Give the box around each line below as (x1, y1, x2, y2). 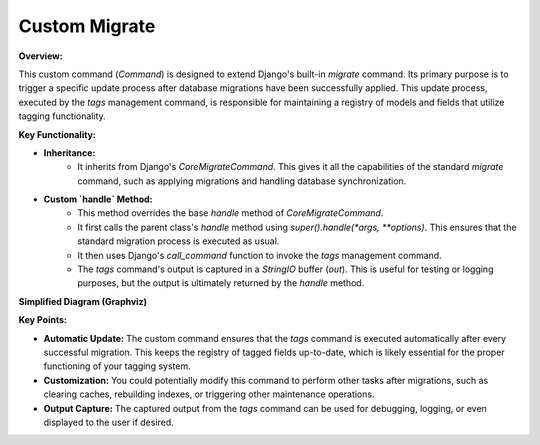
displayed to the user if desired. (43, 416, 174, 428)
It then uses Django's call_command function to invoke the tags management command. (77, 249, 442, 261)
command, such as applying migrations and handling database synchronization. (77, 175, 407, 187)
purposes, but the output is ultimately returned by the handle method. (77, 277, 365, 289)
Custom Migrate (18, 15, 156, 37)
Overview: (18, 50, 64, 62)
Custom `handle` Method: (43, 193, 153, 205)
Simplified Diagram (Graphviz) (18, 295, 147, 307)
